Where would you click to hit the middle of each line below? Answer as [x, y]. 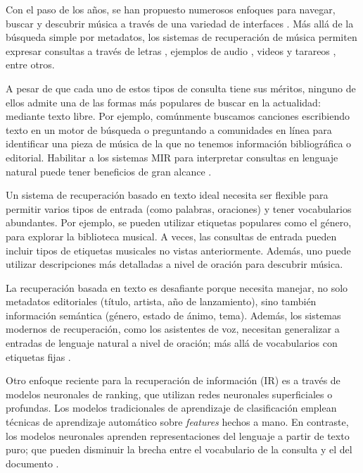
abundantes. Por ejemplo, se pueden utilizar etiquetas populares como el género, [179, 222]
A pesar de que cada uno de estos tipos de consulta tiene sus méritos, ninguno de [181, 88]
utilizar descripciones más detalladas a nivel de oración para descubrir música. [174, 264]
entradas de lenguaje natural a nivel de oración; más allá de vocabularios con [172, 343]
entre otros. [30, 64]
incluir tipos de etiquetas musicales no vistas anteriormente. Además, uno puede [178, 250]
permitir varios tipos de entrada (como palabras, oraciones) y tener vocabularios [179, 208]
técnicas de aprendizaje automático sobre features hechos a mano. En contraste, [177, 422]
